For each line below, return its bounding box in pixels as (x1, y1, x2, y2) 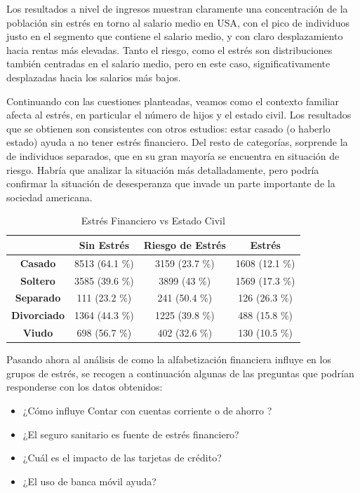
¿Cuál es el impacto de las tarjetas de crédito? (22, 450, 222, 465)
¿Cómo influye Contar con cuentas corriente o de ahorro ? (22, 403, 272, 417)
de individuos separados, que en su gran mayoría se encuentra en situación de (6, 148, 340, 163)
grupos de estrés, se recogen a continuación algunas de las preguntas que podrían (6, 365, 354, 380)
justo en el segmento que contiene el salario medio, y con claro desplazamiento (6, 29, 343, 43)
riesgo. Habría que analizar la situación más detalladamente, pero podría (6, 162, 319, 177)
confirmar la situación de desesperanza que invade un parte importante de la (6, 176, 335, 191)
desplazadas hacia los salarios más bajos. (6, 69, 181, 84)
